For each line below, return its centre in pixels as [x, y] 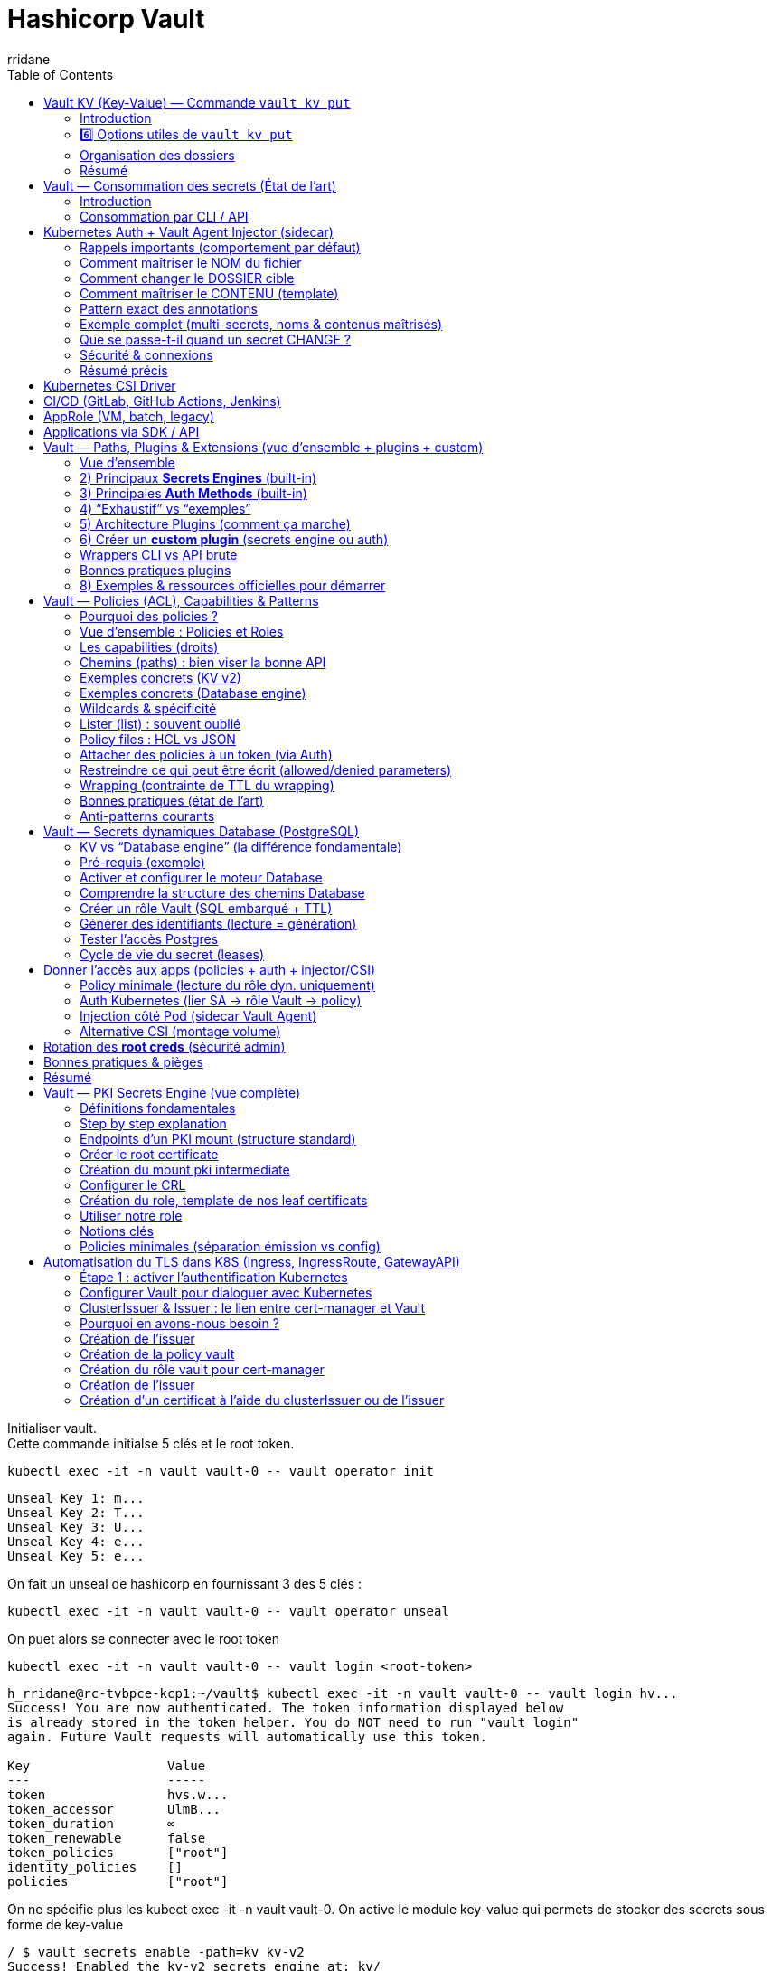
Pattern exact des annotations [169, 308]
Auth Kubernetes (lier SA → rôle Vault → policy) [221, 1000]
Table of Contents [61, 74]
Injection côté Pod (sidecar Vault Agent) [198, 1015]
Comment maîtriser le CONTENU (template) [209, 293]
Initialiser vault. [52, 1428]
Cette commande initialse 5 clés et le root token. [151, 1443]
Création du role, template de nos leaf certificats [224, 1200]
